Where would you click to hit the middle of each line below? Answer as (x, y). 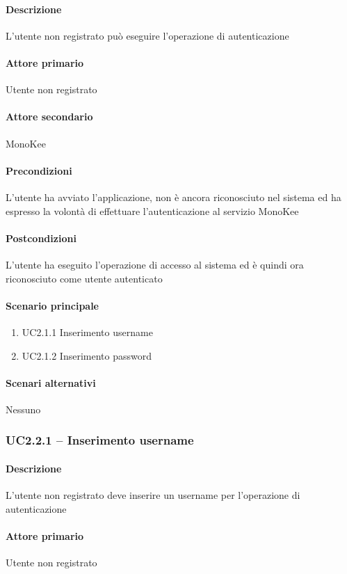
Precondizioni (39, 170)
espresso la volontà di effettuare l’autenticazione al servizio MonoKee (152, 210)
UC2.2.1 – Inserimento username (100, 440)
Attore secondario (49, 117)
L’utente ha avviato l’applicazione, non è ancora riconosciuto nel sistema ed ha (173, 197)
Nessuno (23, 409)
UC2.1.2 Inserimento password (87, 355)
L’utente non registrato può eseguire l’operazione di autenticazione (147, 35)
